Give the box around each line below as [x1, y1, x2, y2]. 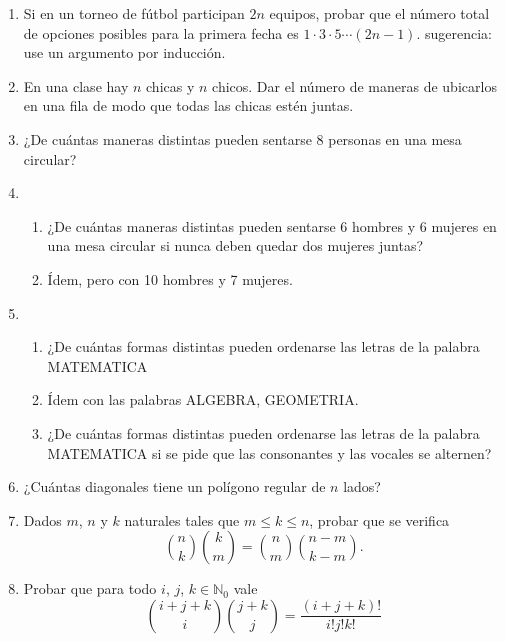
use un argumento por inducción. [23, 42, 226, 63]
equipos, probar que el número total [269, 3, 490, 23]
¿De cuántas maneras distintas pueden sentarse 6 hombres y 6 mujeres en [47, 215, 497, 236]
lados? [343, 476, 381, 497]
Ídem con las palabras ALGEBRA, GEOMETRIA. [47, 389, 359, 410]
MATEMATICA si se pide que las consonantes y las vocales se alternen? [47, 442, 492, 463]
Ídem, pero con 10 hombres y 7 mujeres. [47, 268, 293, 289]
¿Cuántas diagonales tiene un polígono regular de [23, 476, 326, 497]
